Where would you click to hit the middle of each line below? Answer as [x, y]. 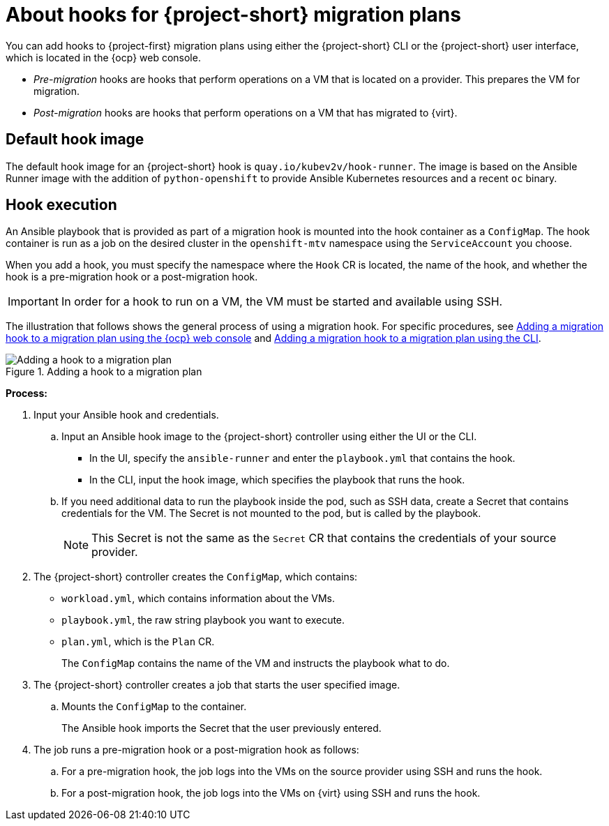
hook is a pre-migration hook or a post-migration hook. [132, 277]
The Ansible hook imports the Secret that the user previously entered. [221, 728]
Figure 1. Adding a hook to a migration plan [104, 372]
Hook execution [61, 205]
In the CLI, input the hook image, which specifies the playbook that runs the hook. [277, 480]
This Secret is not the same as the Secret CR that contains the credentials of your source [324, 538]
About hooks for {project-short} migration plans [233, 15]
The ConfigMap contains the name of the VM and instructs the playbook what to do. [256, 663]
